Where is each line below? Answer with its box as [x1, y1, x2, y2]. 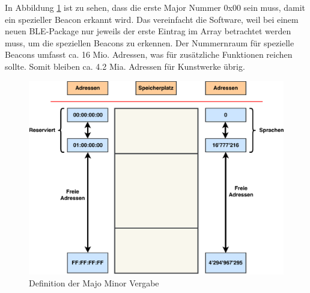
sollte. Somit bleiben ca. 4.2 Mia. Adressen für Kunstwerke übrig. [5, 60, 245, 72]
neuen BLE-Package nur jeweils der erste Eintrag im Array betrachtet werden [5, 25, 291, 37]
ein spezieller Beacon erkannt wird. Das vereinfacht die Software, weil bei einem [5, 13, 299, 25]
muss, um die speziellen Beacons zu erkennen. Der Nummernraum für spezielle [5, 36, 294, 49]
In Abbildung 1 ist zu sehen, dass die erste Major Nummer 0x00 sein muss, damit [5, 1, 306, 13]
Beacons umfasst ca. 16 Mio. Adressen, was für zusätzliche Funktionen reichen [5, 48, 293, 61]
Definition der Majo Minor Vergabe [29, 276, 159, 289]
